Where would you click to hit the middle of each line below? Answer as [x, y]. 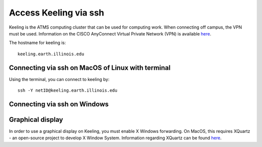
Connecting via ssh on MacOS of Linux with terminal [90, 68]
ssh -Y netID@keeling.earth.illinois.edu [67, 90]
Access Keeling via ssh [57, 13]
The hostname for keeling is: [38, 43]
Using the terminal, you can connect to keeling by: [59, 79]
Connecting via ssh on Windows [59, 104]
